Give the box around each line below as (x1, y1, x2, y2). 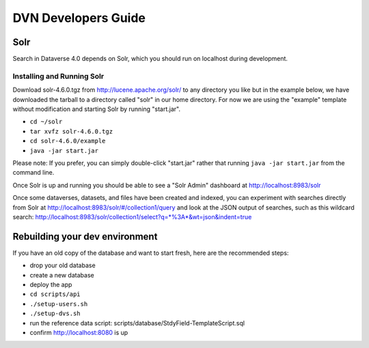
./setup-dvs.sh (29, 310, 81, 318)
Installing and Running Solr (12, 71, 105, 81)
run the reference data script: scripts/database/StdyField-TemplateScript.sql (29, 319, 245, 327)
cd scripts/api (29, 290, 81, 298)
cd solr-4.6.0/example (29, 137, 106, 145)
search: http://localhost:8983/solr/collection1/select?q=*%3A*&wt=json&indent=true (12, 212, 252, 221)
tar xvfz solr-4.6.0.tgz (29, 127, 113, 135)
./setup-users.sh (29, 300, 88, 308)
